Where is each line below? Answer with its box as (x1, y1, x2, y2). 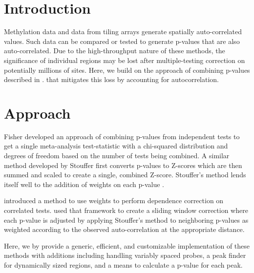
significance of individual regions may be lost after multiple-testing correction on (4, 55, 245, 65)
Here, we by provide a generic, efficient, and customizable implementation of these (4, 240, 250, 251)
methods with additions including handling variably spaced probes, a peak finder (4, 250, 246, 260)
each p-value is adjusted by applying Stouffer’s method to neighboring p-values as (4, 214, 249, 225)
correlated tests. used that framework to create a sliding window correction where (4, 205, 248, 215)
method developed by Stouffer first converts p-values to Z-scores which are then (4, 160, 242, 170)
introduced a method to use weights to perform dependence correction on (4, 195, 224, 206)
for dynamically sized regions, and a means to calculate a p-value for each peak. (4, 259, 243, 270)
